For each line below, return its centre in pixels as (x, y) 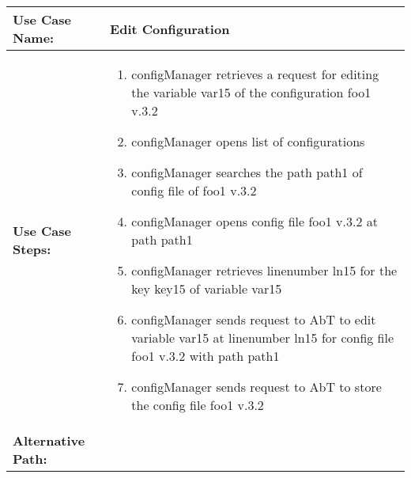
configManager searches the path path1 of (247, 172)
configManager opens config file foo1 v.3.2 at (255, 221)
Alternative (49, 440)
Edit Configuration (170, 28)
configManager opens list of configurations (248, 141)
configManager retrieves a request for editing (255, 74)
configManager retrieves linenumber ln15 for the (264, 270)
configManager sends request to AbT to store (256, 387)
